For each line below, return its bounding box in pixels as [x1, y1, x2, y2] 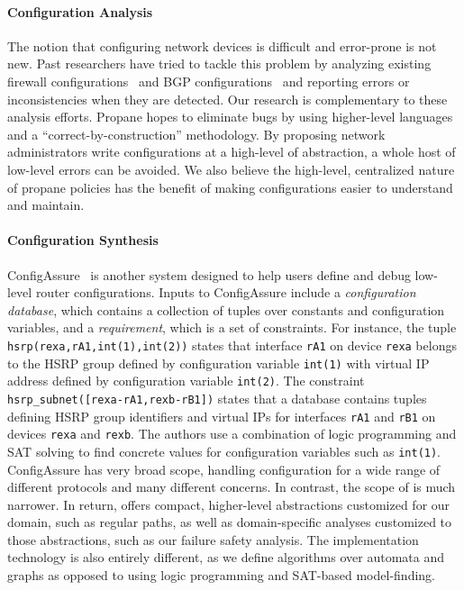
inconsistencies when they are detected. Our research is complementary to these [7, 89, 448, 108]
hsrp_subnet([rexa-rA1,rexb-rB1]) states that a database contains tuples [7, 388, 427, 407]
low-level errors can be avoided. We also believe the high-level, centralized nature [7, 159, 455, 178]
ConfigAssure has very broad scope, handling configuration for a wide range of [7, 459, 441, 478]
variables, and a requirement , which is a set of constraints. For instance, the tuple [7, 318, 457, 337]
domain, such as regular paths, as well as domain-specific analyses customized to [7, 513, 452, 531]
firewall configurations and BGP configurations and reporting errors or [7, 71, 410, 90]
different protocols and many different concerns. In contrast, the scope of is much [7, 477, 456, 496]
